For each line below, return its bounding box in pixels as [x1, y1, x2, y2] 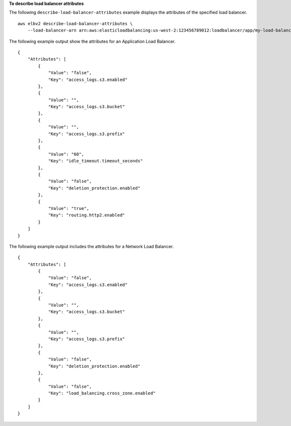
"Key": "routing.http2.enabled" [48, 212, 126, 218]
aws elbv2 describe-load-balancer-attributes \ [17, 21, 133, 26]
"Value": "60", [48, 151, 84, 157]
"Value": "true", [48, 205, 90, 211]
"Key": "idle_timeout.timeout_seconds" [48, 158, 143, 164]
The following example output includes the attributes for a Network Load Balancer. [9, 243, 174, 249]
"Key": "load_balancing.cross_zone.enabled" [48, 391, 156, 396]
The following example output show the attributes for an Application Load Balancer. [9, 38, 176, 44]
